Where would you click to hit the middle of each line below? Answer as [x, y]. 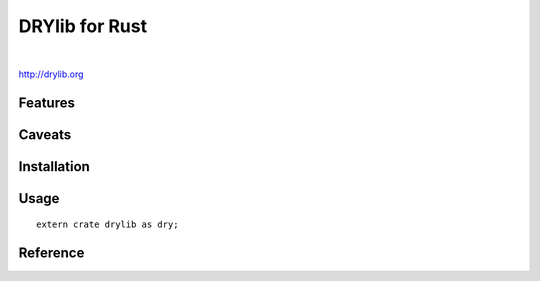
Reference [51, 253]
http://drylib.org [51, 74]
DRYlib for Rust [83, 26]
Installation [54, 166]
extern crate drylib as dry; [107, 224]
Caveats [45, 134]
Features [46, 102]
